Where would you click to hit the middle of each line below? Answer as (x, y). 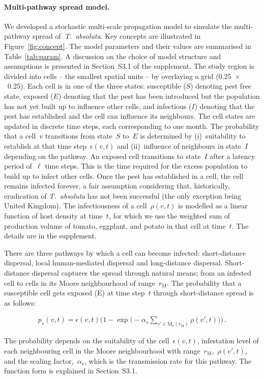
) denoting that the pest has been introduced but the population (159, 96)
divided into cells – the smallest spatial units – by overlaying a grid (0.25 (118, 76)
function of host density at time (53, 216)
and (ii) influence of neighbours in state (179, 145)
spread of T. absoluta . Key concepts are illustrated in (116, 36)
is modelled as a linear (213, 206)
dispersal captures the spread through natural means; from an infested (141, 273)
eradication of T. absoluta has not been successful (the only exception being (123, 195)
